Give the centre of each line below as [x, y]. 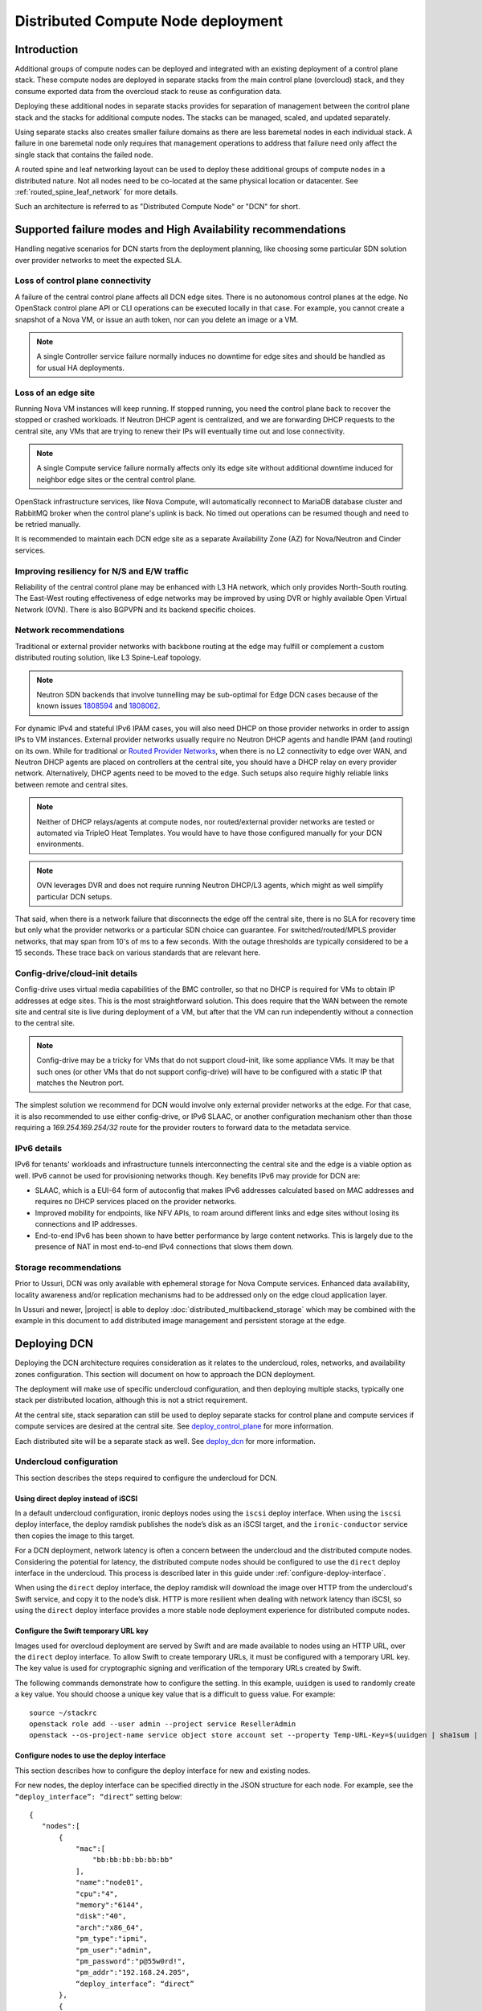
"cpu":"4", [97, 1894]
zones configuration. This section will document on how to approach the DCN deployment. [165, 1374]
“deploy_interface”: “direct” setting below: [98, 1796]
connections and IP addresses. [86, 1224]
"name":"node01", [109, 1883]
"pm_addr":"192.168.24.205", [133, 1972]
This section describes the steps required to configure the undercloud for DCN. [146, 1478]
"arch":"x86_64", [109, 1927]
